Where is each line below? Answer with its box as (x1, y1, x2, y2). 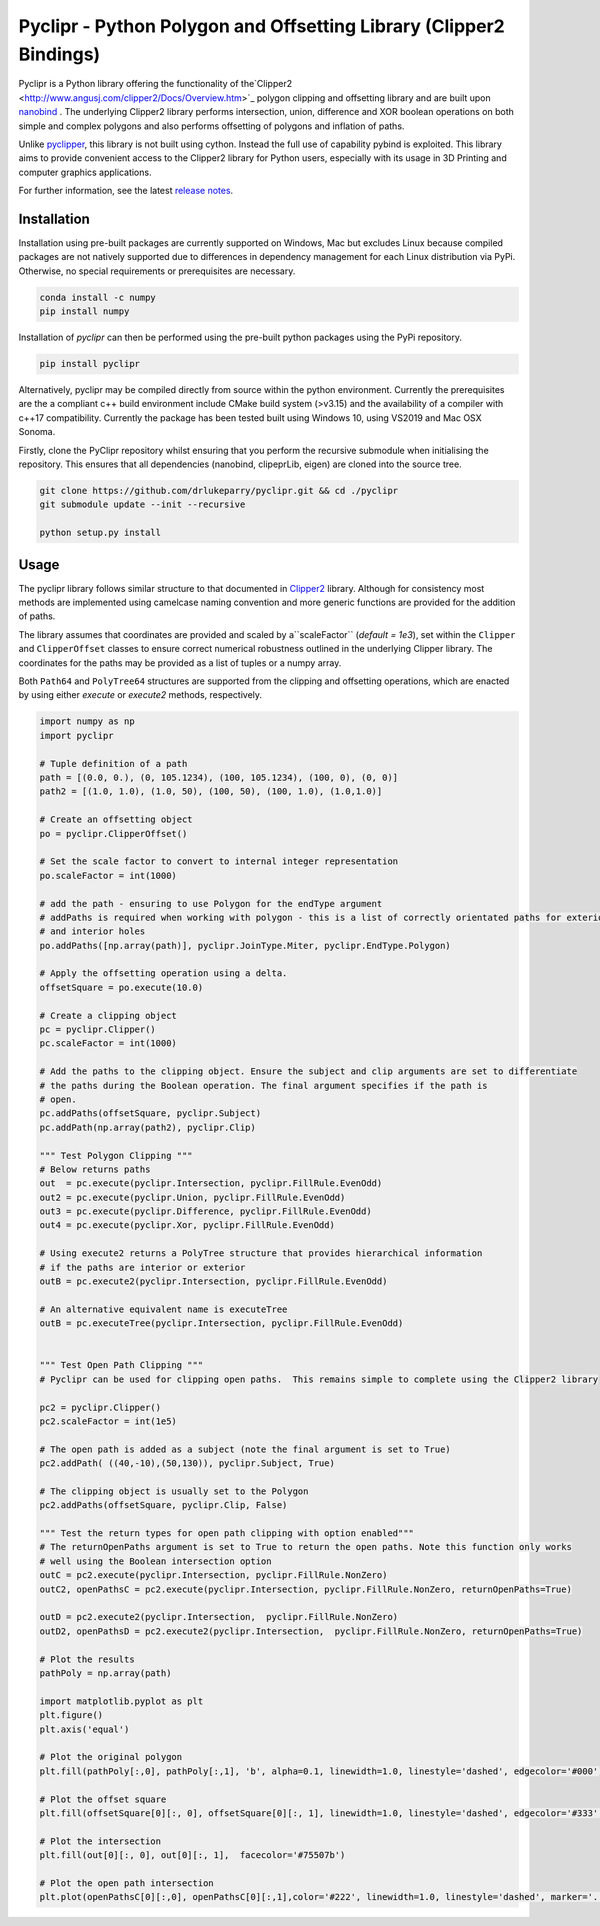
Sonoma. (18, 426, 56, 438)
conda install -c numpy (39, 291, 157, 303)
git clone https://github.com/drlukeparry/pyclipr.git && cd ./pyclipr (39, 485, 399, 497)
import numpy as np (39, 716, 135, 727)
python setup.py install (39, 527, 162, 539)
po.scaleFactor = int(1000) (39, 870, 177, 881)
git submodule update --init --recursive (39, 499, 246, 510)
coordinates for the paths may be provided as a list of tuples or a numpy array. (18, 656, 342, 669)
